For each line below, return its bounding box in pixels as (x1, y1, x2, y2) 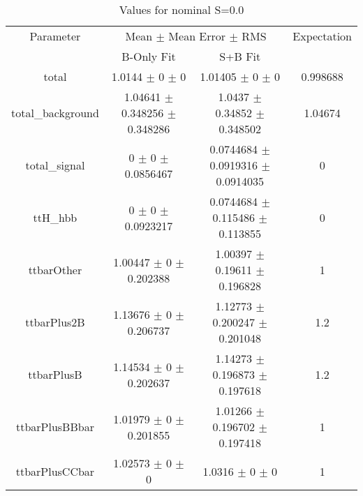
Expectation (292, 28, 352, 44)
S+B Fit (219, 48, 261, 64)
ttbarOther (28, 262, 82, 278)
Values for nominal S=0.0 (119, 1, 244, 17)
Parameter (29, 28, 81, 44)
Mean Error (168, 28, 226, 44)
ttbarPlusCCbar (15, 463, 95, 479)
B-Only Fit (121, 48, 176, 64)
